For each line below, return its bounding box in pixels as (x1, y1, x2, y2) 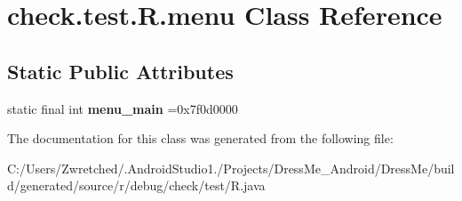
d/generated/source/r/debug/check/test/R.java (7, 176, 266, 195)
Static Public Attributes (7, 57, 234, 84)
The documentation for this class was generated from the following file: (7, 129, 394, 148)
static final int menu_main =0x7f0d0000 (7, 99, 238, 117)
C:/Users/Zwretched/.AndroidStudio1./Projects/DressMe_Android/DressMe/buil (7, 158, 455, 177)
